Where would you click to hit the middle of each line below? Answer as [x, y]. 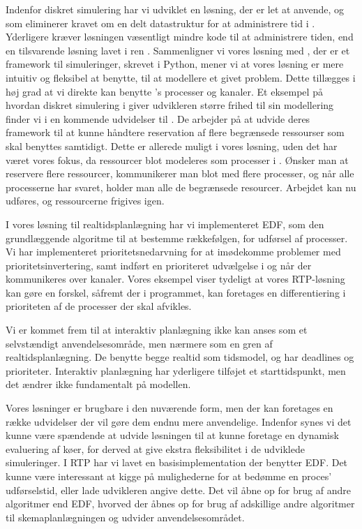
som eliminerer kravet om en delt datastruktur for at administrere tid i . [160, 23]
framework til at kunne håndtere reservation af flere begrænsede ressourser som [175, 132]
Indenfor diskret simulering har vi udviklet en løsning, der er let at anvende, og [175, 9]
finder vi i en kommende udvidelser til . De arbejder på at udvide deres [158, 118]
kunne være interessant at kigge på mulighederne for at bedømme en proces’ [169, 476]
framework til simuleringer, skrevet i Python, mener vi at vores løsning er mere [175, 64]
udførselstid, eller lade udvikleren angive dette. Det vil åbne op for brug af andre [178, 490]
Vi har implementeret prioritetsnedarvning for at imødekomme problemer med [173, 252]
